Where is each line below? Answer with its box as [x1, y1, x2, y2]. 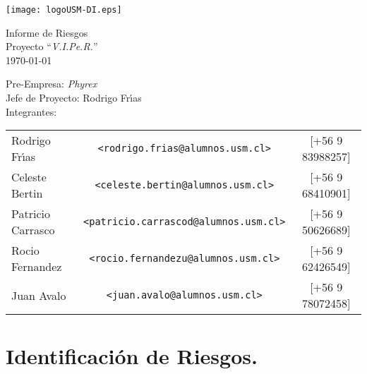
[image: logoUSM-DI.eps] [6, 5, 122, 15]
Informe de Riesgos [6, 25, 88, 40]
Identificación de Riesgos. [6, 342, 258, 370]
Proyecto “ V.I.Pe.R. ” [6, 39, 98, 54]
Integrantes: [6, 104, 57, 119]
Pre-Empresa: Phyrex [6, 76, 97, 91]
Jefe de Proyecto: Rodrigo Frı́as [6, 90, 142, 105]
